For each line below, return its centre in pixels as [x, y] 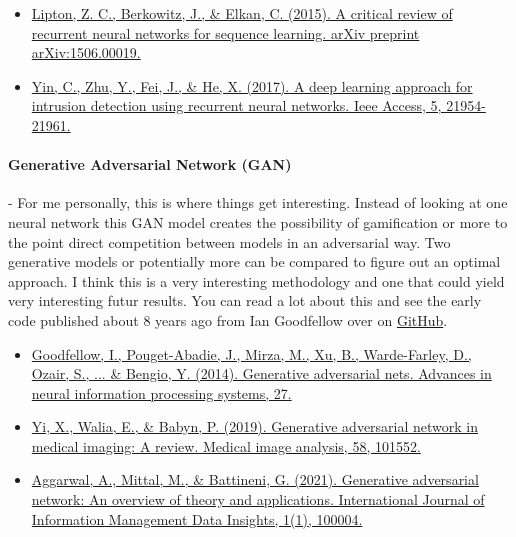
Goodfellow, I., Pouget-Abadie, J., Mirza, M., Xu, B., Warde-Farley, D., [251, 353]
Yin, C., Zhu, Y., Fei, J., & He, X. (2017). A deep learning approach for [252, 85]
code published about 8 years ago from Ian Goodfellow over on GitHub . [228, 319]
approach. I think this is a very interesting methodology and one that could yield [256, 280]
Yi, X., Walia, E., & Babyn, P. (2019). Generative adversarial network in [255, 426]
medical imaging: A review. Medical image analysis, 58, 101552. [226, 445]
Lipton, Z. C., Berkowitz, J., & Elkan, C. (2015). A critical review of [242, 13]
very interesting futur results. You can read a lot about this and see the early [245, 300]
